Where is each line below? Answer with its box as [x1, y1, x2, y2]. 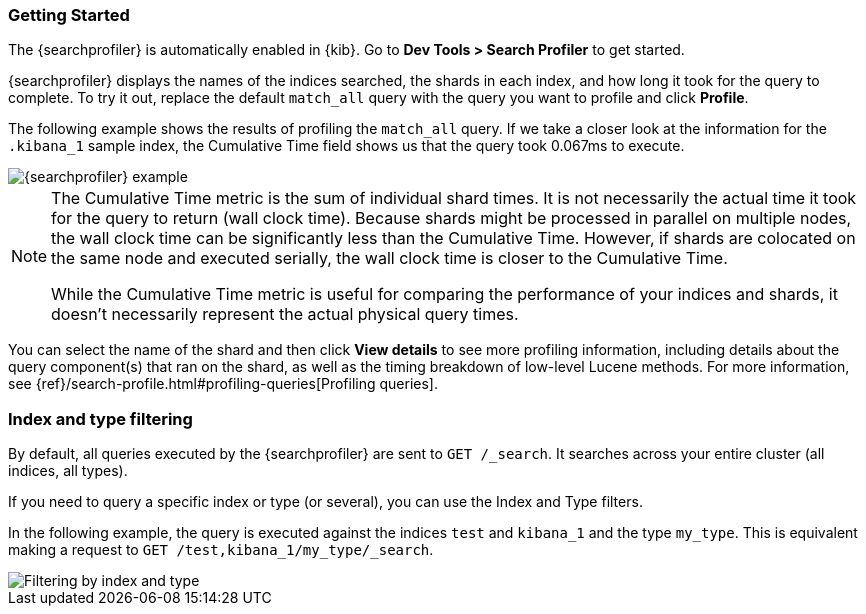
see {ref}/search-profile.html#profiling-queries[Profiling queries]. [8, 375, 439, 393]
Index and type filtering [8, 408, 193, 429]
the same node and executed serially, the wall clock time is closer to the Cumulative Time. [51, 248, 728, 269]
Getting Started [8, 5, 130, 25]
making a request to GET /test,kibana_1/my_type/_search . [8, 541, 434, 559]
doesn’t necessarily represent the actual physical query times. [51, 304, 519, 325]
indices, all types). [8, 462, 128, 480]
